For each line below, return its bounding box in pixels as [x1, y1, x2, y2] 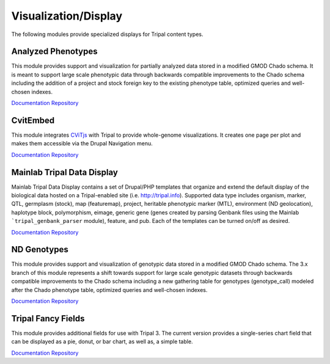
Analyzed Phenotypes [11, 46, 98, 57]
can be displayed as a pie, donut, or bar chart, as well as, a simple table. [11, 338, 193, 345]
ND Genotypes [11, 244, 68, 255]
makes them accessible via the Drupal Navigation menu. [11, 140, 153, 147]
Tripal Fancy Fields [11, 313, 85, 324]
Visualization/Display [11, 9, 123, 23]
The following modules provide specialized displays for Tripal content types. [11, 31, 204, 38]
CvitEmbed [11, 115, 55, 125]
